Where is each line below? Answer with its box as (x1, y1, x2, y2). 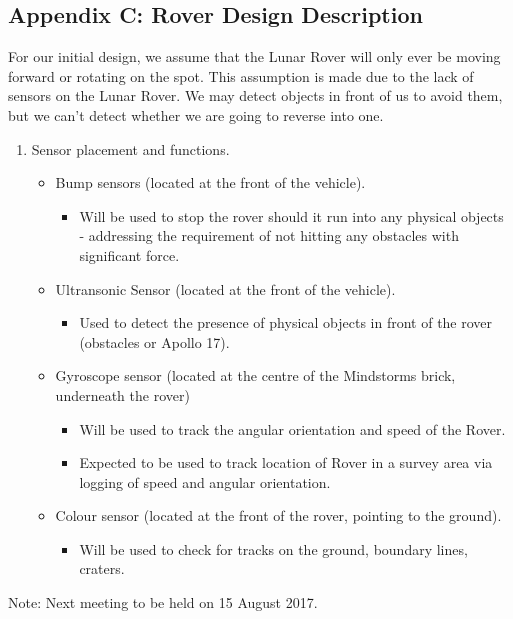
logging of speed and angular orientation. (79, 471, 331, 492)
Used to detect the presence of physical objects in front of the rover (79, 312, 493, 333)
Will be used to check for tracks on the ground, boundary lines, (79, 538, 468, 559)
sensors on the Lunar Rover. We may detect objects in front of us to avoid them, (8, 85, 503, 106)
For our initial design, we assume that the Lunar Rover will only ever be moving (8, 46, 501, 67)
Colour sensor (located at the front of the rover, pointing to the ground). (55, 505, 502, 526)
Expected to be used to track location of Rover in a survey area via (79, 452, 493, 473)
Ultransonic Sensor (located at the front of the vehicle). (55, 278, 396, 299)
